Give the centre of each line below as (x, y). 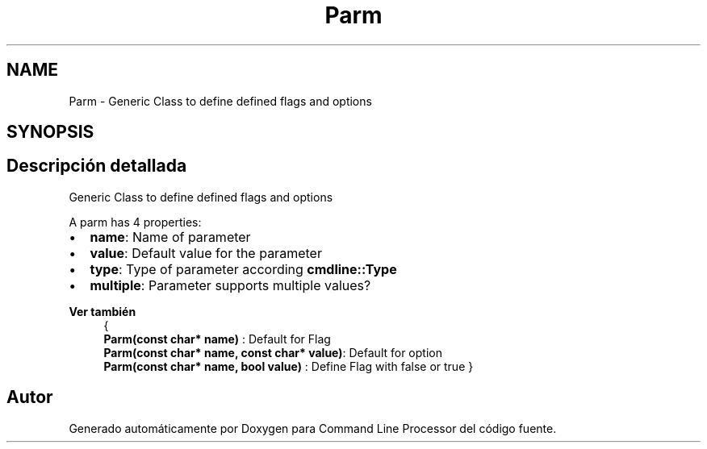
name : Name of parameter (170, 237)
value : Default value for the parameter (206, 253)
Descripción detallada (97, 166)
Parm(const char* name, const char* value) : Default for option (273, 352)
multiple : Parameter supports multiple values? (230, 285)
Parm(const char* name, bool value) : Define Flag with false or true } (289, 366)
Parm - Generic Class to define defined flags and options (220, 101)
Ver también (102, 311)
